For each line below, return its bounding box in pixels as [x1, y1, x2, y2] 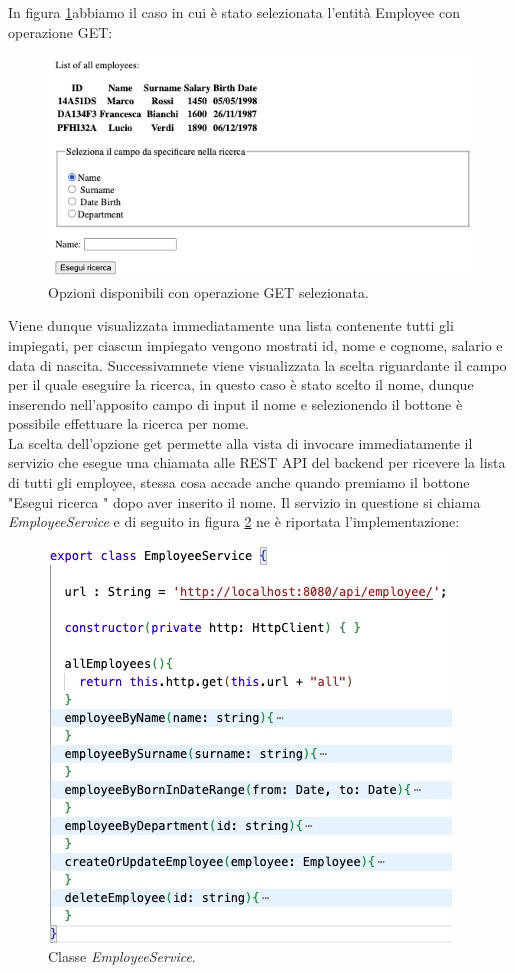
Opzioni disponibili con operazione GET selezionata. [48, 281, 369, 302]
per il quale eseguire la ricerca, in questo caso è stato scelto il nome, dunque [8, 374, 474, 395]
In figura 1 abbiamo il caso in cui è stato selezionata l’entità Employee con [8, 2, 460, 22]
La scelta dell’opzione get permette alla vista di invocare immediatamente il [8, 432, 473, 453]
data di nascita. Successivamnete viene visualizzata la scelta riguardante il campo [8, 354, 507, 375]
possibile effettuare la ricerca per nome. [8, 413, 250, 434]
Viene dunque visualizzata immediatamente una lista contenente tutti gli [8, 315, 454, 336]
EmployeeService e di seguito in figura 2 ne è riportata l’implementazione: [8, 511, 460, 532]
